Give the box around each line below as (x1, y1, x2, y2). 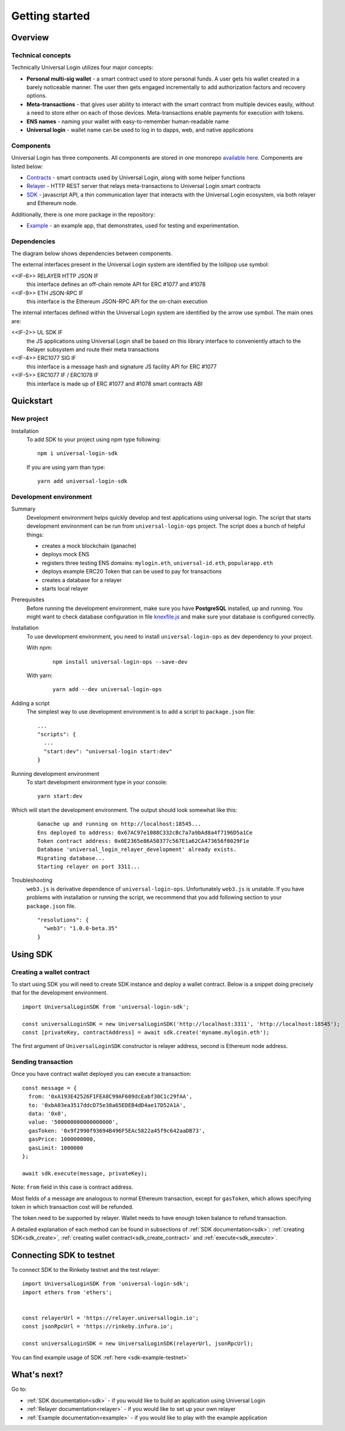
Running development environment (11, 770, 100, 777)
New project (11, 415, 49, 423)
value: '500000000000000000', (28, 1119, 119, 1125)
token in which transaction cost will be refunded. (11, 1203, 134, 1210)
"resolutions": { (37, 917, 89, 924)
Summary (11, 505, 36, 512)
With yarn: (26, 672, 53, 680)
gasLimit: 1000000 (28, 1144, 84, 1151)
